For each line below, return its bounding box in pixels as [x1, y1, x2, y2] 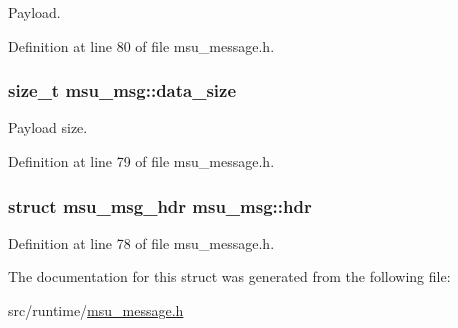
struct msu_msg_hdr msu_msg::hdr [8, 193, 312, 218]
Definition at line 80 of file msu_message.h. [8, 35, 275, 56]
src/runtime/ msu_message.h [8, 300, 184, 320]
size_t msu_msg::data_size [8, 78, 237, 103]
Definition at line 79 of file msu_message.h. [8, 151, 275, 171]
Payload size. [8, 117, 88, 138]
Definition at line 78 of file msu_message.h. [8, 232, 275, 253]
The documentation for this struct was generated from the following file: [8, 266, 451, 287]
